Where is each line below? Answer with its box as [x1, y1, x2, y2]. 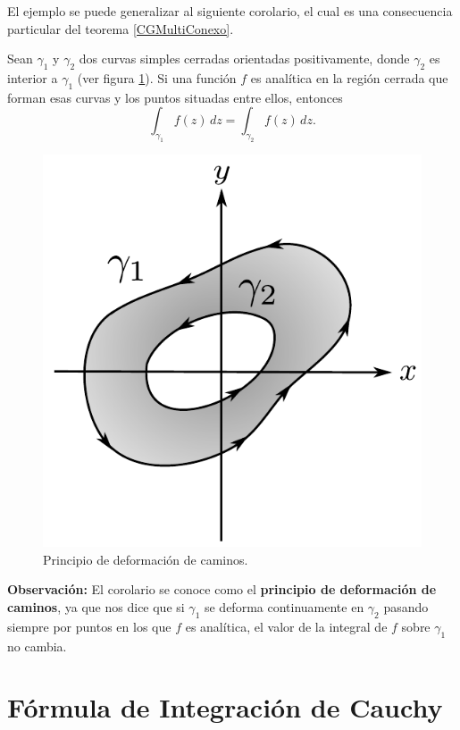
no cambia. [7, 636, 67, 655]
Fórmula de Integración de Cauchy [7, 689, 443, 726]
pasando [383, 598, 429, 617]
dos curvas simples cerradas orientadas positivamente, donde [79, 49, 410, 68]
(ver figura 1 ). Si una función [77, 68, 237, 87]
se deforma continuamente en [204, 598, 364, 617]
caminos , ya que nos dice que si [7, 598, 185, 617]
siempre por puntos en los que [7, 617, 171, 635]
